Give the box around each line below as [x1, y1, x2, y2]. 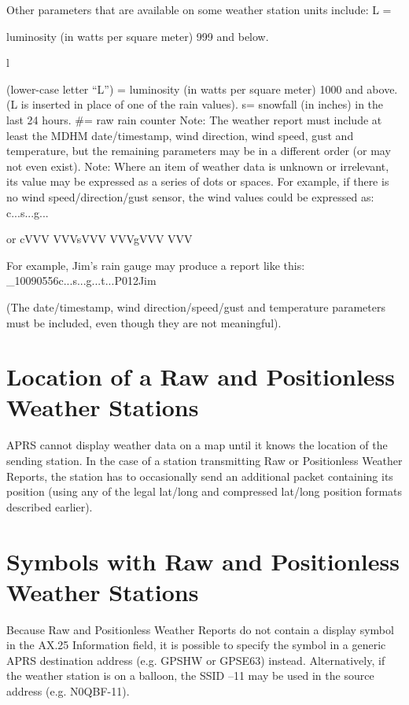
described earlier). [6, 498, 93, 515]
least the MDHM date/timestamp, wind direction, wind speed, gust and [6, 127, 354, 143]
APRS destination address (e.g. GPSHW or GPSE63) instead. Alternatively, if [6, 651, 385, 668]
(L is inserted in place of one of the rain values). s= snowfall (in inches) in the [6, 96, 384, 113]
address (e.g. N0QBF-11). [6, 683, 130, 699]
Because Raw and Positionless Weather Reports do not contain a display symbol [6, 621, 394, 637]
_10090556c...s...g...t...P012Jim [6, 272, 157, 289]
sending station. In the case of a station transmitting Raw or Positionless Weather [6, 452, 403, 468]
